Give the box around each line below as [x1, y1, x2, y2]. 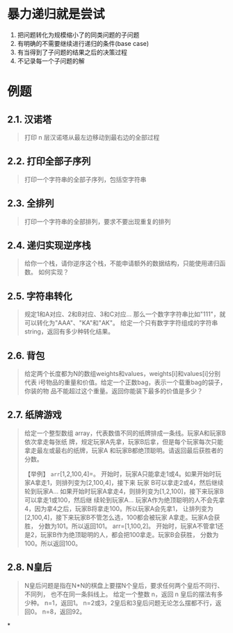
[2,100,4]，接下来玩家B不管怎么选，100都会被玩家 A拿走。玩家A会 [24, 513, 214, 521]
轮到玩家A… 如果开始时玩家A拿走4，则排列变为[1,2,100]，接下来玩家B [24, 487, 225, 495]
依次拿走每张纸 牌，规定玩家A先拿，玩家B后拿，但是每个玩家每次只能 [24, 437, 224, 445]
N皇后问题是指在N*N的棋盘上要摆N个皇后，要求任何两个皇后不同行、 [24, 581, 224, 589]
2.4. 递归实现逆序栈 [7, 239, 92, 251]
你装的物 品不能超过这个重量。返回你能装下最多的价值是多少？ [24, 387, 203, 395]
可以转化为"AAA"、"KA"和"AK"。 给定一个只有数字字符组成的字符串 [24, 319, 218, 327]
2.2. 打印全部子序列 [7, 156, 91, 167]
